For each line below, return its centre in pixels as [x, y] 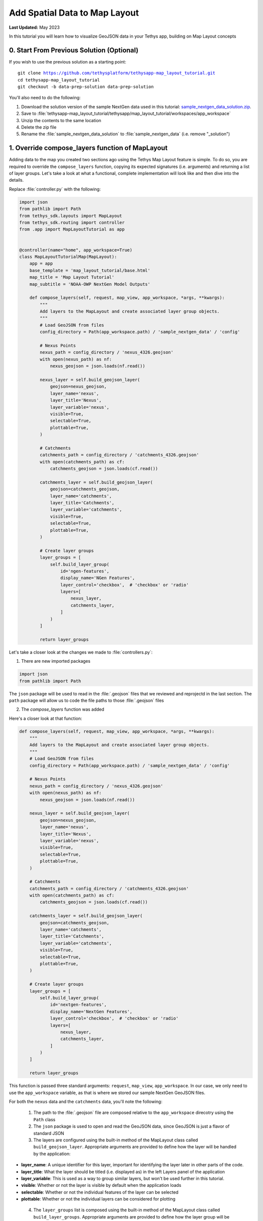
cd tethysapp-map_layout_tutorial [59, 80]
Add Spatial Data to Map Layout [74, 13]
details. [16, 180]
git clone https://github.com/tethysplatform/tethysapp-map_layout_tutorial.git [117, 73]
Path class [44, 1119]
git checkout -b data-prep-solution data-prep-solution [86, 87]
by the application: [52, 1154]
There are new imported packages [56, 661]
